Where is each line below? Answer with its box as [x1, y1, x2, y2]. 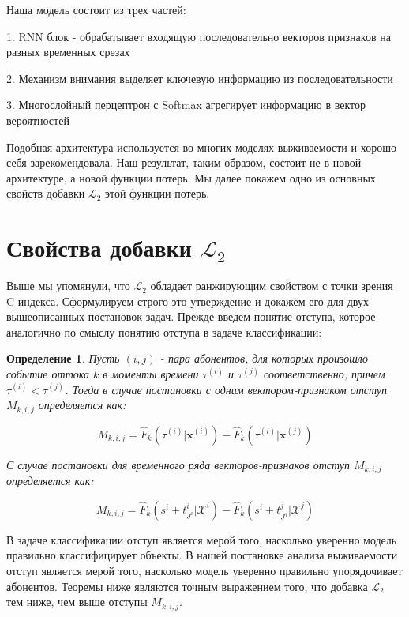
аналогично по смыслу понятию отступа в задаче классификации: [6, 323, 322, 340]
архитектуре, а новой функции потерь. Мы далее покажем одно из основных [6, 169, 376, 186]
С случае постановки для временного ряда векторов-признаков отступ [6, 456, 350, 472]
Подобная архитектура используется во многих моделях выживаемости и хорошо [6, 138, 396, 155]
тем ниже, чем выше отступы [6, 593, 148, 610]
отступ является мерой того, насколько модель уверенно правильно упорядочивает [6, 562, 403, 578]
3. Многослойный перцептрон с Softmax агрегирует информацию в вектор [6, 96, 366, 113]
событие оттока [6, 366, 89, 382]
